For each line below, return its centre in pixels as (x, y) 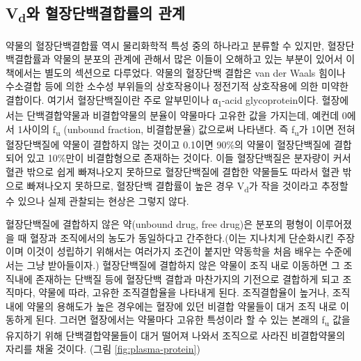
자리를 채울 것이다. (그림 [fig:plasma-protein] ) (103, 349)
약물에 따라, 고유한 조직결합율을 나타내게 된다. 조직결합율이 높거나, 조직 (194, 292)
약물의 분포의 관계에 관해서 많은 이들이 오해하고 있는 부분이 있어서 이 (204, 59)
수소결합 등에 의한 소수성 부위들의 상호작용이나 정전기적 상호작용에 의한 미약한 (177, 86)
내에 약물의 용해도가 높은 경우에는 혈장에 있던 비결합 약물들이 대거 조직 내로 (171, 306)
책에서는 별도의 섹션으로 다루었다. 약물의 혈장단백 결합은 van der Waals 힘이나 (176, 72)
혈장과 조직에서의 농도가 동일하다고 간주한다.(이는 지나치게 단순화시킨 (182, 237)
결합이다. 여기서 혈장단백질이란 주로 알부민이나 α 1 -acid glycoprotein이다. (162, 100)
